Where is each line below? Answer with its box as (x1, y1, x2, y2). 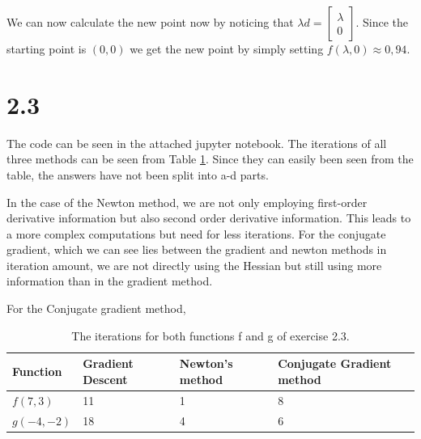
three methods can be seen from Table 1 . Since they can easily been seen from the (6, 150, 414, 167)
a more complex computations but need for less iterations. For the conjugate (6, 225, 386, 242)
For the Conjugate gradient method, (6, 300, 186, 317)
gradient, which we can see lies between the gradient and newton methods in (6, 241, 387, 258)
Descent (83, 370, 128, 387)
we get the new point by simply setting (130, 40, 324, 57)
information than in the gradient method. (6, 272, 213, 289)
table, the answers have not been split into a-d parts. (6, 166, 269, 183)
